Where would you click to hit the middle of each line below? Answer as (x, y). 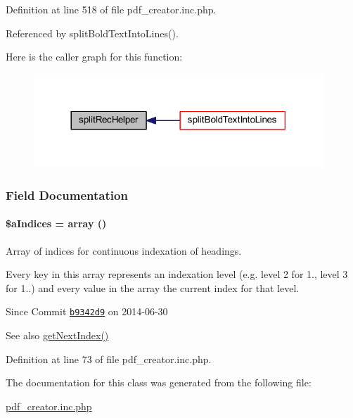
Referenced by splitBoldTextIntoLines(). (92, 33)
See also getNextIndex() (57, 335)
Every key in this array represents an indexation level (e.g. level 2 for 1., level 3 (177, 274)
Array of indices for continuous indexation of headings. (124, 250)
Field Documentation (67, 195)
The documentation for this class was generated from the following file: (159, 382)
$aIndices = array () (56, 223)
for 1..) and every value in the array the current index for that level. (153, 287)
